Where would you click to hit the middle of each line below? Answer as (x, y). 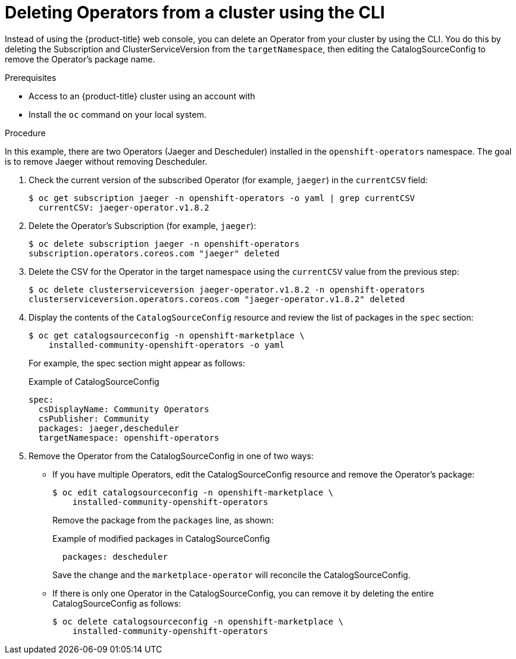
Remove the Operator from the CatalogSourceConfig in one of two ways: (171, 456)
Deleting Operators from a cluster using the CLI (195, 12)
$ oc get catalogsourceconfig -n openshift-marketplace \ (167, 335)
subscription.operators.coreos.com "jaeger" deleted (154, 253)
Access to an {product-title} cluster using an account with (142, 96)
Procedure (25, 133)
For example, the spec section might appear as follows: (137, 363)
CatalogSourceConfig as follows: (117, 603)
